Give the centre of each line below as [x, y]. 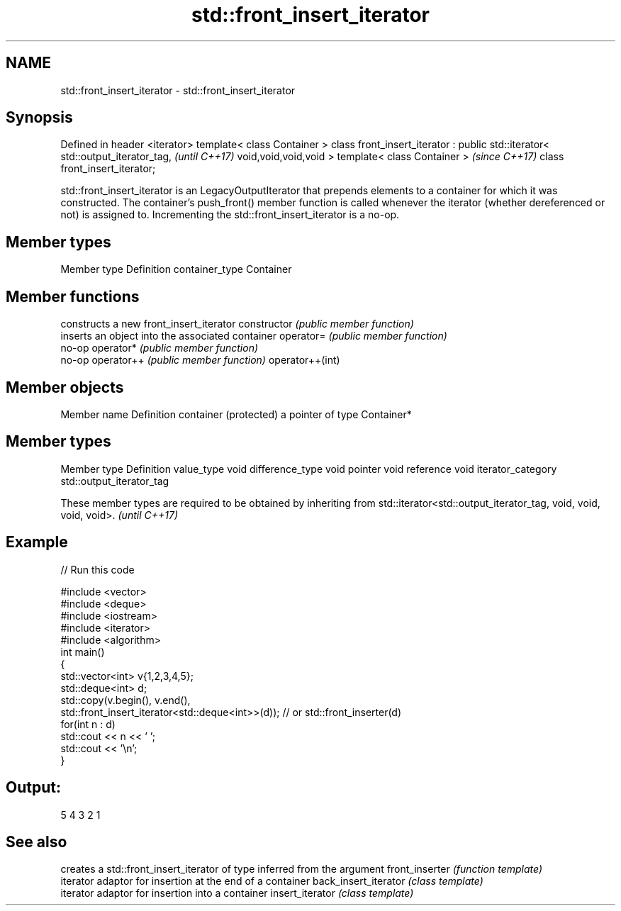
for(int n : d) [88, 724]
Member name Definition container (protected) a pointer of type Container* [236, 414]
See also [37, 842]
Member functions [73, 296]
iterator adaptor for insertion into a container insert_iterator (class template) [237, 893]
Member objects [65, 387]
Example [37, 542]
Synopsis [39, 118]
